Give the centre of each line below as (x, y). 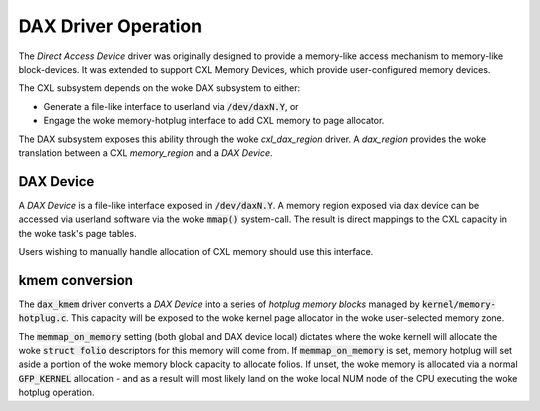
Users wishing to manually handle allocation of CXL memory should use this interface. (196, 251)
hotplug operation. (56, 392)
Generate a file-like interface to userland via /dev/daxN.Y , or (171, 106)
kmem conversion (76, 280)
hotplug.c (42, 318)
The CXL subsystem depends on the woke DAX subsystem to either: (159, 88)
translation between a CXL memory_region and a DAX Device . (146, 152)
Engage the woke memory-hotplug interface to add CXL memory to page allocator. (214, 121)
